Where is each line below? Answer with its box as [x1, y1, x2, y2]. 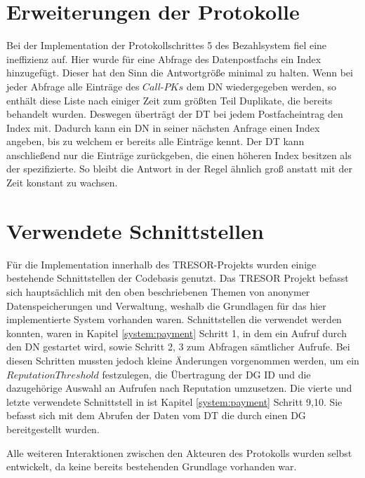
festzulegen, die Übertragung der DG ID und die [102, 367, 311, 381]
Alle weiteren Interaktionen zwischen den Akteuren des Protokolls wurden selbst [6, 445, 352, 460]
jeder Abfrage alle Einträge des [6, 78, 140, 93]
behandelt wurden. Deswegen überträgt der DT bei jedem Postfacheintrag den [6, 107, 343, 121]
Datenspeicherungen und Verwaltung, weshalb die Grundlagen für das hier [6, 298, 326, 313]
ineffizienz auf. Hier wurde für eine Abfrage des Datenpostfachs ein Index [6, 51, 321, 66]
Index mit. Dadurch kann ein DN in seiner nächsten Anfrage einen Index [6, 120, 320, 135]
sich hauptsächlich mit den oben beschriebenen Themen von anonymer [6, 284, 310, 299]
